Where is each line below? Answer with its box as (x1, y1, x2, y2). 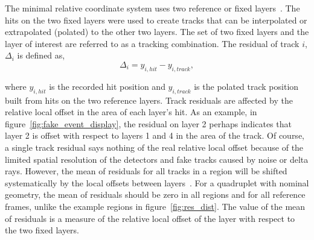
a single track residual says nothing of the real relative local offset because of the (5, 141, 304, 153)
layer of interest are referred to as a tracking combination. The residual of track (5, 37, 300, 49)
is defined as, (17, 49, 65, 62)
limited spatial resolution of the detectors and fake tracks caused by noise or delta (5, 153, 309, 165)
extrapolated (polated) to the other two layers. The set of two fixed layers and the (5, 25, 309, 38)
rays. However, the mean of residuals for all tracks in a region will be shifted (5, 165, 287, 177)
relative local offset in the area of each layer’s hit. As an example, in (5, 106, 257, 118)
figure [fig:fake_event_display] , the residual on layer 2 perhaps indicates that (5, 117, 292, 130)
